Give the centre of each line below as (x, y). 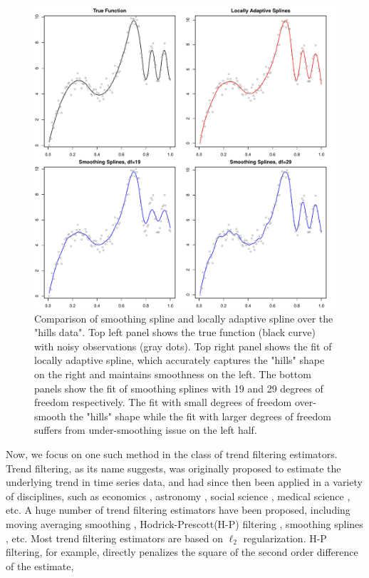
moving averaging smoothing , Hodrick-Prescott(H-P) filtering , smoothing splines (184, 523)
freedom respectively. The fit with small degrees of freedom (163, 402)
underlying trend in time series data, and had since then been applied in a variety (184, 482)
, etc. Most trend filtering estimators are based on (114, 538)
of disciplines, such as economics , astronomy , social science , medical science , (178, 496)
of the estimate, (40, 566)
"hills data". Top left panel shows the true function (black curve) (175, 332)
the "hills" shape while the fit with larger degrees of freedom (200, 416)
